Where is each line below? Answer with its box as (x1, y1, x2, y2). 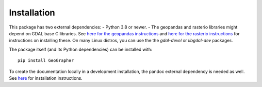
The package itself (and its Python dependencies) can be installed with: (9, 46, 152, 52)
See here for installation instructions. (9, 75, 82, 81)
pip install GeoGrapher (17, 58, 74, 63)
